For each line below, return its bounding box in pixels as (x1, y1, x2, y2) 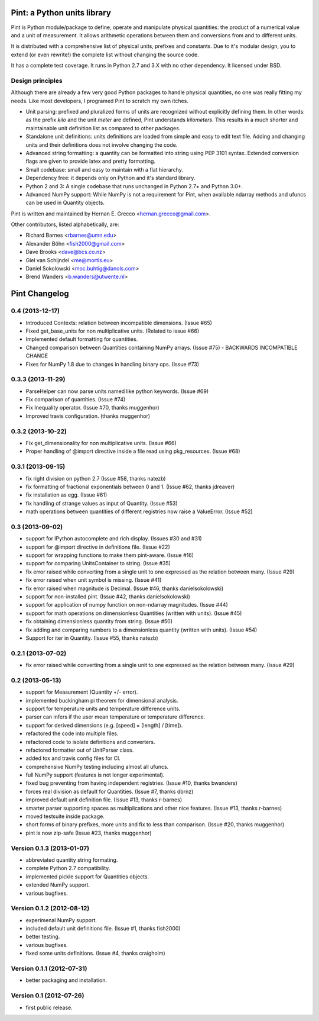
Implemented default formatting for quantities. (25, 336, 138, 343)
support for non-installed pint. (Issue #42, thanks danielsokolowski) (25, 592, 190, 600)
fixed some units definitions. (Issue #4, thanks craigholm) (25, 950, 165, 957)
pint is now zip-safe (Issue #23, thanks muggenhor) (25, 829, 152, 836)
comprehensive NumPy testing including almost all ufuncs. (25, 763, 169, 770)
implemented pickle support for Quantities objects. (25, 873, 149, 880)
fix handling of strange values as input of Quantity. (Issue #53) (25, 500, 178, 507)
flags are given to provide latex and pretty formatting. (25, 157, 156, 165)
